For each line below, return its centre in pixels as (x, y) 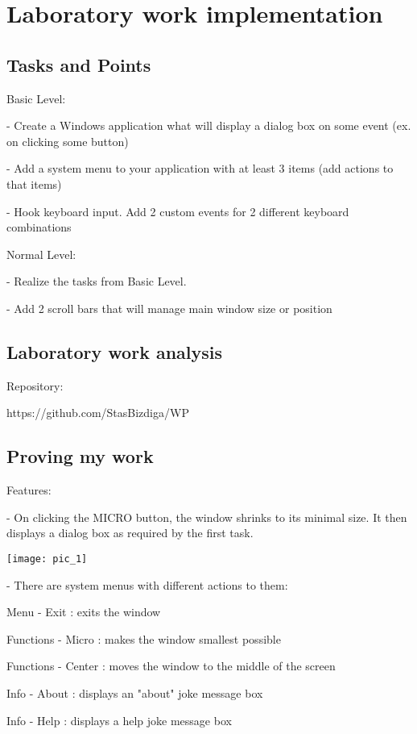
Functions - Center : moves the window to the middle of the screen (171, 666)
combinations (39, 227)
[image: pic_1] (47, 559)
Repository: (35, 385)
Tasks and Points (79, 64)
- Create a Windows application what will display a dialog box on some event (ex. (209, 125)
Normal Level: (41, 254)
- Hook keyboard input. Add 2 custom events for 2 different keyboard (178, 211)
